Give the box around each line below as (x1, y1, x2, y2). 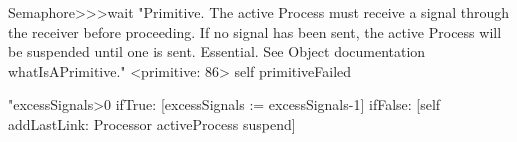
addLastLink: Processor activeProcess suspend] (8, 113, 296, 134)
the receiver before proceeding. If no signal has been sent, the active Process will (8, 21, 502, 42)
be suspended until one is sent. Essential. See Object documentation (8, 41, 426, 62)
